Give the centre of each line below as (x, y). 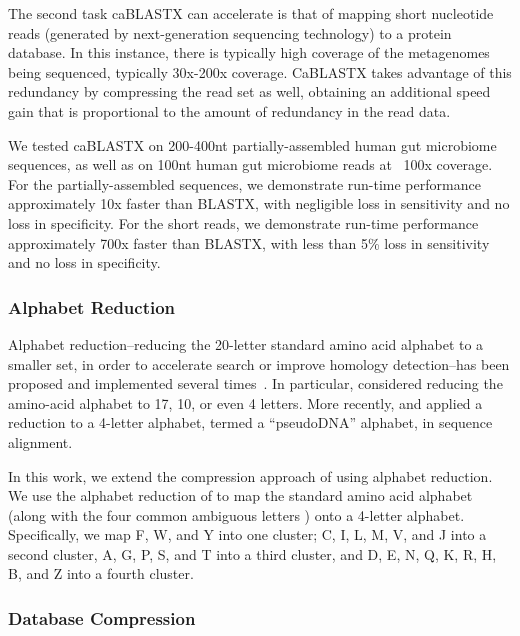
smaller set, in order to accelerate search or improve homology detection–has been (259, 363)
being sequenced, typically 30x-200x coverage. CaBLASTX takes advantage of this (260, 71)
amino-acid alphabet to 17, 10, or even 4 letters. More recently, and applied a (245, 402)
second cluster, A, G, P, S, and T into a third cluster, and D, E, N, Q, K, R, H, (252, 553)
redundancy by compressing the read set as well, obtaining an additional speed (249, 91)
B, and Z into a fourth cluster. (101, 573)
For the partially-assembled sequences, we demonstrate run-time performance (244, 183)
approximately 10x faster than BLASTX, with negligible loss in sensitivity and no (259, 203)
